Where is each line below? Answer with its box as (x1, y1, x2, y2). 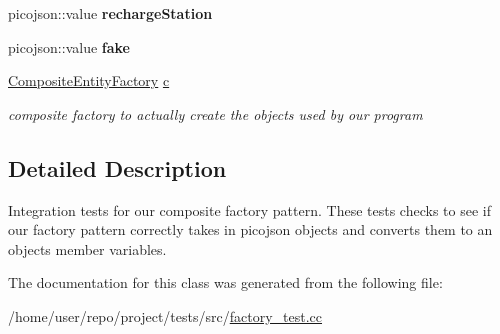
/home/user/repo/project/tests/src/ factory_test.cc (8, 305, 323, 326)
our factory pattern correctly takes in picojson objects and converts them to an (8, 219, 493, 240)
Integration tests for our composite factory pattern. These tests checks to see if (8, 199, 491, 220)
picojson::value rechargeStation (8, 3, 213, 23)
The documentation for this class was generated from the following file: (8, 272, 443, 293)
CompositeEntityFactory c (8, 70, 170, 91)
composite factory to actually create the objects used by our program (8, 103, 423, 124)
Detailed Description (8, 152, 227, 183)
